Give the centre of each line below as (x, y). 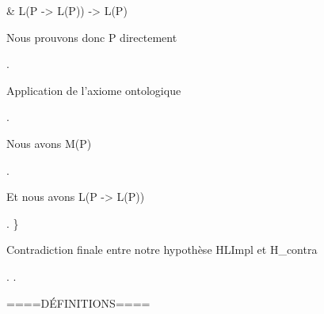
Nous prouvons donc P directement (92, 37)
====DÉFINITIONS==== (78, 303)
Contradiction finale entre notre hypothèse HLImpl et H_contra (162, 250)
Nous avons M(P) (49, 143)
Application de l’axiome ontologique (94, 90)
